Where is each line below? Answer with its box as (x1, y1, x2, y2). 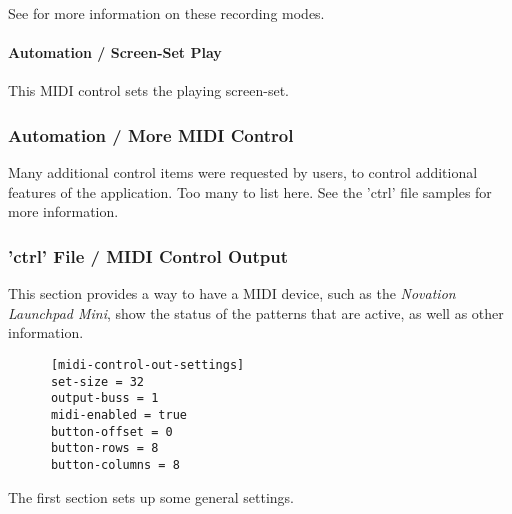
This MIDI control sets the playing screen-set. (8, 80, 290, 101)
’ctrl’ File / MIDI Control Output (8, 243, 289, 268)
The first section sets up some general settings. (8, 486, 295, 507)
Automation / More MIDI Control (8, 122, 294, 147)
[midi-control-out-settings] (50, 357, 245, 372)
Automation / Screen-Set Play (8, 42, 222, 63)
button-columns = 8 (50, 457, 180, 472)
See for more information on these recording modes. (8, 3, 325, 23)
